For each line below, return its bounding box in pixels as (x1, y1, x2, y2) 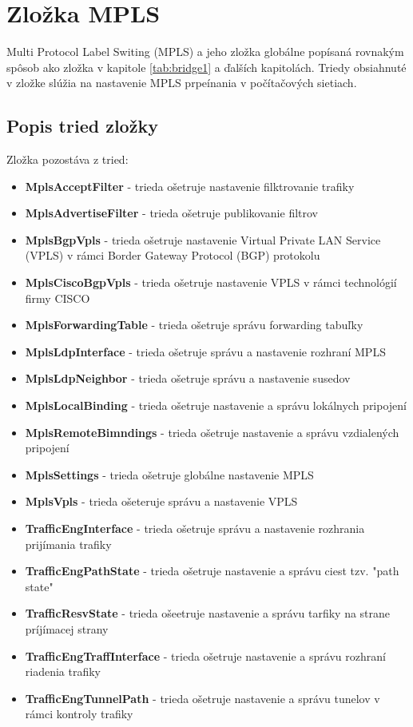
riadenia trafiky (25, 663, 101, 680)
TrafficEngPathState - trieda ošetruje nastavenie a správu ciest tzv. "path (25, 562, 399, 579)
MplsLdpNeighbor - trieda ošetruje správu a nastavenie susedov (25, 370, 351, 387)
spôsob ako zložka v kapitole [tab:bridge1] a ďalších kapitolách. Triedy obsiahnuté (6, 58, 407, 75)
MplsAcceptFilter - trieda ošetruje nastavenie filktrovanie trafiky (25, 177, 355, 194)
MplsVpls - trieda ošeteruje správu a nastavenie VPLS (25, 493, 298, 510)
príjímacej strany (25, 620, 109, 637)
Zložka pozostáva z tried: (6, 151, 129, 168)
